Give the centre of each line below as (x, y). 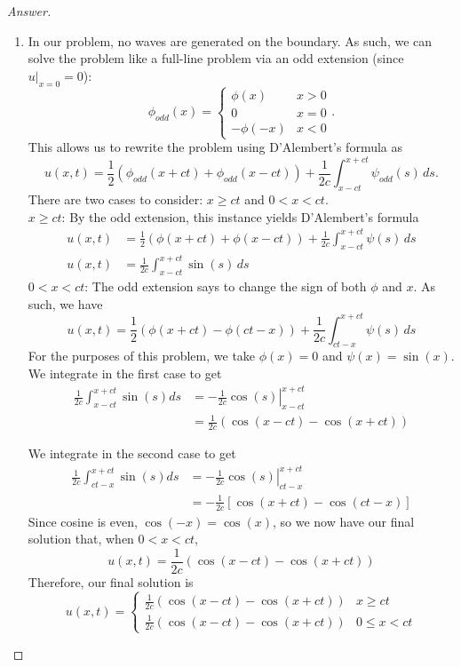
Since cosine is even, (83, 521)
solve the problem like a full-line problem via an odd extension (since (216, 58)
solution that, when (81, 539)
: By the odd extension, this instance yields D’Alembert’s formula (240, 216)
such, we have (65, 303)
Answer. (29, 11)
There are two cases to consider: (115, 199)
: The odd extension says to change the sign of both (226, 286)
